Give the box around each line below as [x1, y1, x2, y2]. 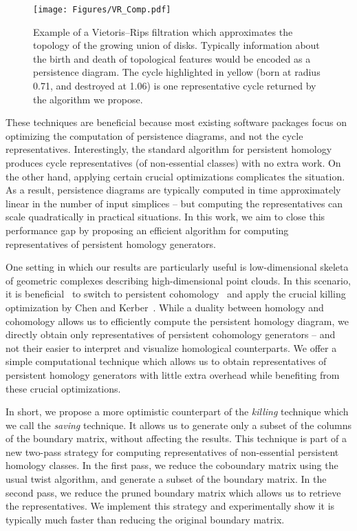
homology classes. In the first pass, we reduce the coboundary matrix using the [6, 458, 338, 472]
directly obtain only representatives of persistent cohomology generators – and [6, 327, 336, 342]
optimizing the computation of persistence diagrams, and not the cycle [6, 128, 303, 143]
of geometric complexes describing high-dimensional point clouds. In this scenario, [6, 273, 351, 287]
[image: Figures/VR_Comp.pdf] [33, 5, 171, 14]
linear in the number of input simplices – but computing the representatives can [6, 196, 343, 210]
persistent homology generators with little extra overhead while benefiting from [6, 367, 340, 382]
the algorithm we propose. [33, 92, 143, 106]
